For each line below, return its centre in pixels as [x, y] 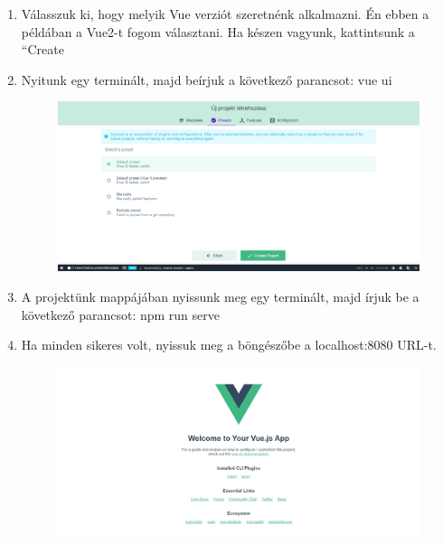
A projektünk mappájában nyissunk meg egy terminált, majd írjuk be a [220, 296]
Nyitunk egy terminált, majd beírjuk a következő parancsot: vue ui [207, 79]
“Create [42, 49]
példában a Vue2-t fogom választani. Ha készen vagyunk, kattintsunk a [218, 31]
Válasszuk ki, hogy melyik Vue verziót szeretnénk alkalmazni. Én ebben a [225, 14]
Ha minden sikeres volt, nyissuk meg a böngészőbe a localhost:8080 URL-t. [229, 345]
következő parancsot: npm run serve [120, 314]
